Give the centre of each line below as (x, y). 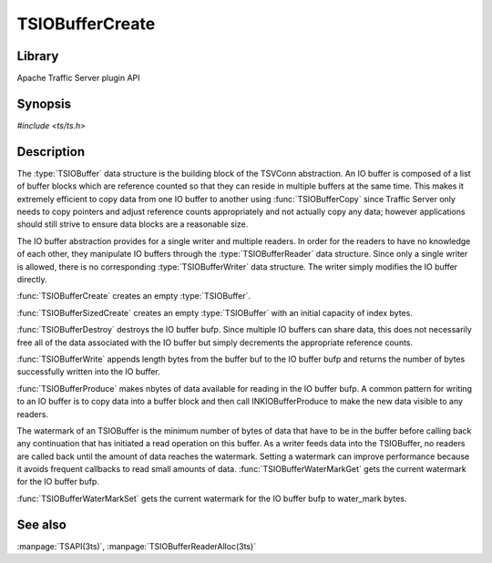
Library (38, 56)
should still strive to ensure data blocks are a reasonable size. (133, 224)
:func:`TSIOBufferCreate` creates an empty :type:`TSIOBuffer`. (133, 296)
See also (42, 524)
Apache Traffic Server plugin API (78, 78)
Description (51, 152)
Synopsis (44, 103)
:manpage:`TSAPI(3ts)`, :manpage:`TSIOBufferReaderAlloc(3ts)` (137, 546)
